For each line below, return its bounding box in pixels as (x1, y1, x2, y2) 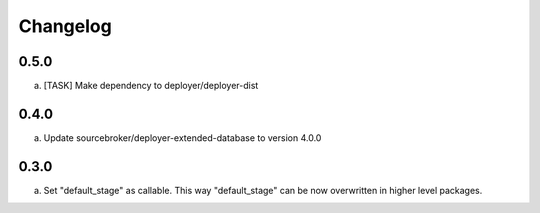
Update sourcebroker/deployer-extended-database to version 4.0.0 (43, 131, 322, 144)
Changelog (18, 15, 112, 37)
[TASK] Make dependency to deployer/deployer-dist (43, 80, 259, 92)
